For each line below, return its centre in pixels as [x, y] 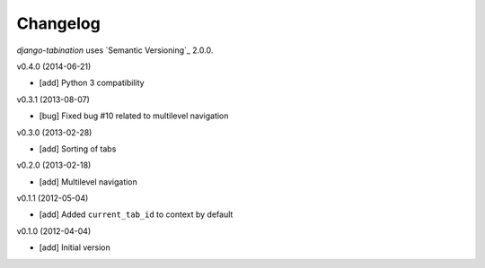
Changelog [58, 23]
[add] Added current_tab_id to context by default [136, 214]
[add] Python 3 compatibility [92, 83]
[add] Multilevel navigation [88, 182]
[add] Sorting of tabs [78, 149]
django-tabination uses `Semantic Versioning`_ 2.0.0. [115, 50]
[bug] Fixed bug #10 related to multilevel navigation [134, 116]
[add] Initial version [75, 247]
